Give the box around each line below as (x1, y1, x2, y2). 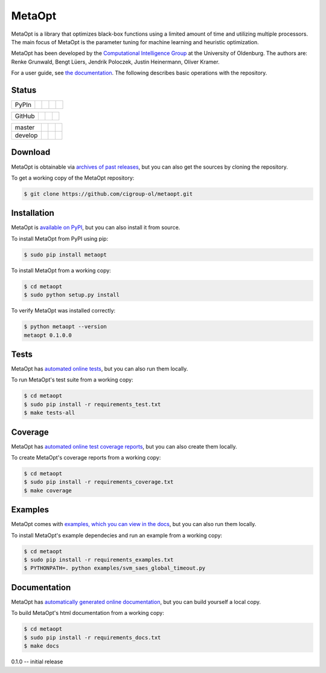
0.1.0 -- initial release (11, 658, 63, 665)
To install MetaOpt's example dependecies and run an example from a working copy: (11, 532, 223, 539)
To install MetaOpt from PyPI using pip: (11, 235, 109, 242)
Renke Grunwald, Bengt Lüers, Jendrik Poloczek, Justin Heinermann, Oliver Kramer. (11, 58, 220, 65)
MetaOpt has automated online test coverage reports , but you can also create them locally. (11, 443, 237, 450)
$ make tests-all (24, 409, 75, 417)
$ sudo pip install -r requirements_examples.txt (24, 556, 174, 564)
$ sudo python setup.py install (24, 291, 120, 299)
